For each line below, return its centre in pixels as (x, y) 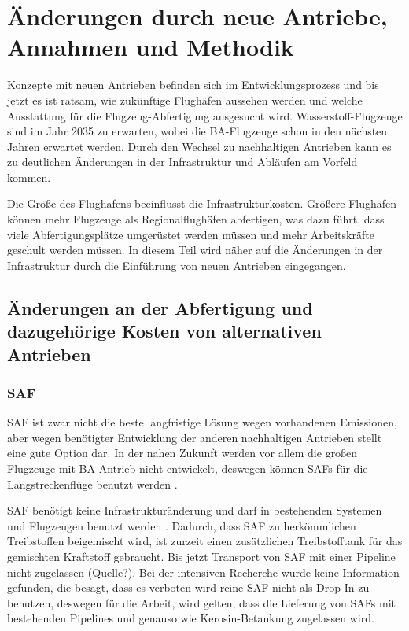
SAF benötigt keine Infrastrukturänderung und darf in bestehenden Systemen (195, 510)
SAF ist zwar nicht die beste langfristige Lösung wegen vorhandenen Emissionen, (202, 422)
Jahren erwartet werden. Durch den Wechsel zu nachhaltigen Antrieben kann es (199, 146)
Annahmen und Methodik (151, 47)
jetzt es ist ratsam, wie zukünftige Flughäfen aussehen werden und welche (185, 100)
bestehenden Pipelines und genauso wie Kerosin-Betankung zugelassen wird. (191, 618)
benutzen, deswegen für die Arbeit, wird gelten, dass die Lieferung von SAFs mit (201, 602)
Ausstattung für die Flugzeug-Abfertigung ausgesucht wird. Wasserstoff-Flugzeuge (205, 115)
